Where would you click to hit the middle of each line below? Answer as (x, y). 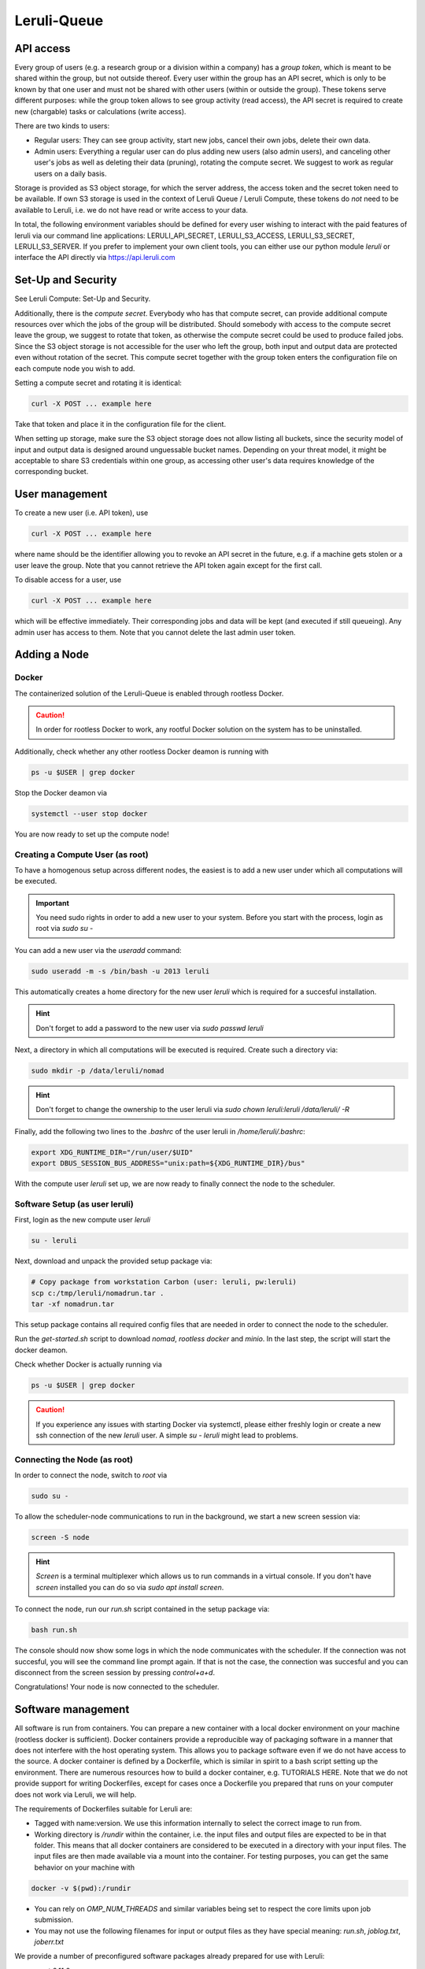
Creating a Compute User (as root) (81, 855)
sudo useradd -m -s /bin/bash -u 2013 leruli (120, 971)
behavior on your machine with (85, 1867)
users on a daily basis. (70, 173)
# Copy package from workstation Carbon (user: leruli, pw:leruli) (164, 1282)
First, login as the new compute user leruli (83, 1220)
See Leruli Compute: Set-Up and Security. (83, 299)
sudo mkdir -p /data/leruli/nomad (98, 1070)
